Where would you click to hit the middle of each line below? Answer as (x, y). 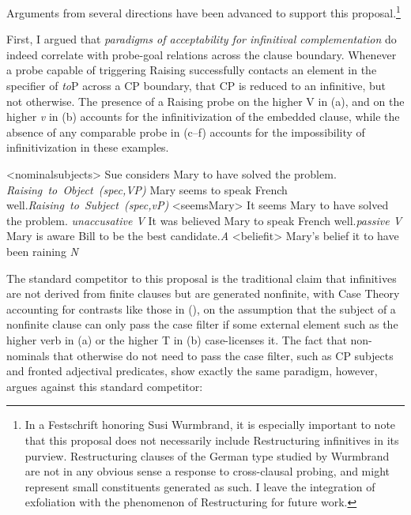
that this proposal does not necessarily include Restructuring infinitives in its (212, 440)
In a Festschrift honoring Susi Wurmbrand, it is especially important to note (210, 425)
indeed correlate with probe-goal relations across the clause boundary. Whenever (202, 54)
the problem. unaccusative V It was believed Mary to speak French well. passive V (204, 220)
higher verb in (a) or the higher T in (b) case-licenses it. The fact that (177, 339)
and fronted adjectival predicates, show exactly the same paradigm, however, (192, 371)
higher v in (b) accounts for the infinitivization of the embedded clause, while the (203, 117)
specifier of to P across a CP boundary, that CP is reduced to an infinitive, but (196, 86)
